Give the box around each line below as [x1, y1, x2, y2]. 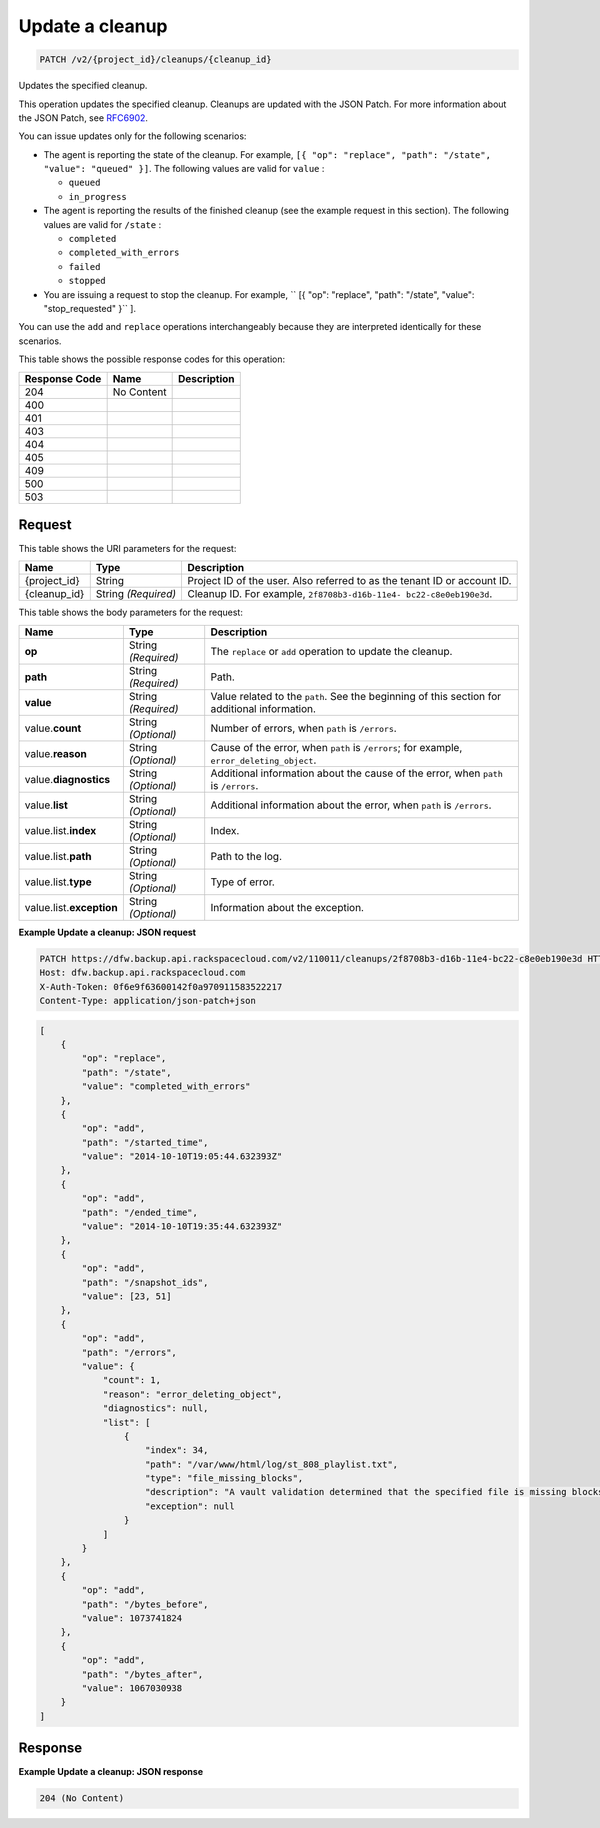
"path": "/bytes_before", [81, 1598, 209, 1610]
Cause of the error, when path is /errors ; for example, [210, 740, 463, 754]
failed [68, 261, 101, 272]
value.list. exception [24, 900, 119, 914]
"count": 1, [102, 1375, 162, 1386]
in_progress [68, 191, 127, 202]
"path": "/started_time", [81, 1136, 209, 1148]
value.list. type [24, 875, 92, 889]
